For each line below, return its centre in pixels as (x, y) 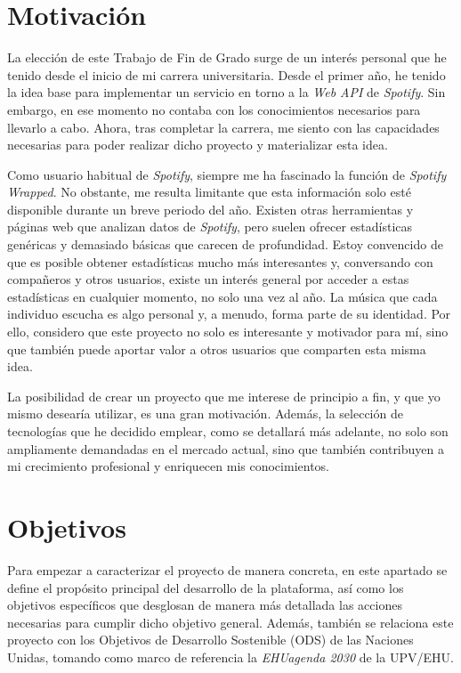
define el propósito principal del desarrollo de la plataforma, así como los (206, 587)
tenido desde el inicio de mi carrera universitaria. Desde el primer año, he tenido (226, 74)
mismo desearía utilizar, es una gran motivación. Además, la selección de (205, 414)
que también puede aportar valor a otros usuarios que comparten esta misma (217, 349)
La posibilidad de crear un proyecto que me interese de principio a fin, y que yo (224, 396)
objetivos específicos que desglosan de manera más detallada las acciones (205, 605)
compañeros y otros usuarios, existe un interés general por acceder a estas (208, 279)
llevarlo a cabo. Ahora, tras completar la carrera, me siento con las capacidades (223, 127)
